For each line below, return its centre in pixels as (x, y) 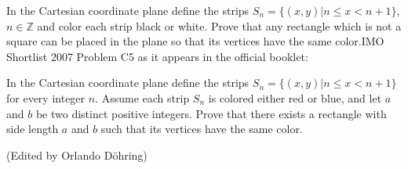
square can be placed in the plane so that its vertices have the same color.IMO (195, 41)
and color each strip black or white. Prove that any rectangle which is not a (219, 25)
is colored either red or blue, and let (295, 97)
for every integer (46, 97)
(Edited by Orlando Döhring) (77, 155)
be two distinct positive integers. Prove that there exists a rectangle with (211, 113)
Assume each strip (146, 97)
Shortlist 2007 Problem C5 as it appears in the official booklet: (157, 56)
